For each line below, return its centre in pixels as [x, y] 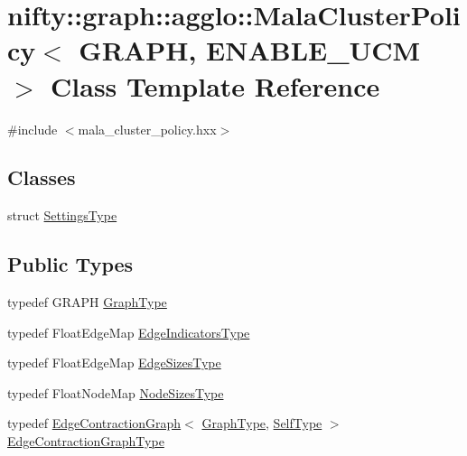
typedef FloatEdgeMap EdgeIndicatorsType [129, 332]
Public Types [70, 264]
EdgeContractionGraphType [86, 441]
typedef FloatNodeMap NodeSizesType [116, 392]
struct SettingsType [62, 215]
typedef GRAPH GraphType [87, 302]
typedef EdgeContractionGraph [94, 423]
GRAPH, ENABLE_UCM [250, 50]
